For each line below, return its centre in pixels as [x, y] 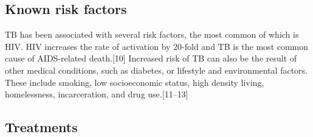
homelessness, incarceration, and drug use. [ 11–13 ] [97, 94]
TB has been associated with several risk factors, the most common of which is [152, 34]
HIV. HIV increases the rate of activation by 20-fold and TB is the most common [157, 46]
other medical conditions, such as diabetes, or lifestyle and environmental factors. [156, 70]
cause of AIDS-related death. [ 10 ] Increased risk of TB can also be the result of [151, 58]
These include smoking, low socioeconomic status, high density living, [135, 82]
